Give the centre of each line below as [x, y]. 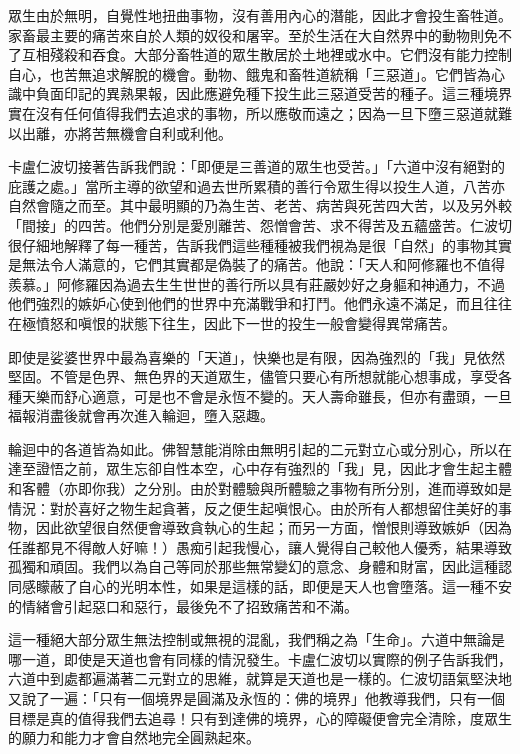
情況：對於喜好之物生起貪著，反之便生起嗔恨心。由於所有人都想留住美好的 [253, 507]
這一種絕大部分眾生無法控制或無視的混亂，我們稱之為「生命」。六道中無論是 [256, 639]
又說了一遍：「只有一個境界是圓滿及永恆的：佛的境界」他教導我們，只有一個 [256, 698]
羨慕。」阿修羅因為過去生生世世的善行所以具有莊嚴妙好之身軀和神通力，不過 [256, 283]
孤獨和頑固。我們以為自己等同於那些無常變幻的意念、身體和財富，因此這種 [253, 566]
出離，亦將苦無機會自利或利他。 [126, 132]
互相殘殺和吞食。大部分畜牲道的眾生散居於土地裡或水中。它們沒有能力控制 [266, 54]
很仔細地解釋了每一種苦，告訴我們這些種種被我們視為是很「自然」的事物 [246, 244]
